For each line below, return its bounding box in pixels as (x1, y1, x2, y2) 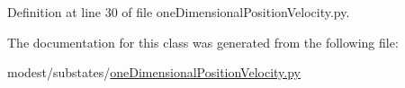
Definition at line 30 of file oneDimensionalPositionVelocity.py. (7, 3, 350, 21)
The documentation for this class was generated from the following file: (7, 32, 399, 51)
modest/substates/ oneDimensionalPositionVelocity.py (7, 63, 301, 82)
